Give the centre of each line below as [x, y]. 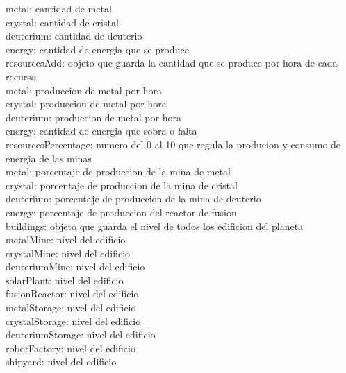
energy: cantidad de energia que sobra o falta [101, 131]
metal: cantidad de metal [59, 8]
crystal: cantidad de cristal [62, 22]
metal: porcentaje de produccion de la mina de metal [118, 172]
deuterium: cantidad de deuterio [74, 36]
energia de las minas [49, 158]
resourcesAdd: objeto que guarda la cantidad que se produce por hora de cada [172, 63]
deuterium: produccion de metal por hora [93, 117]
